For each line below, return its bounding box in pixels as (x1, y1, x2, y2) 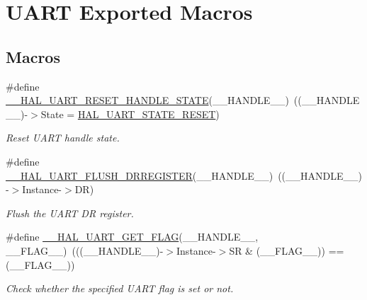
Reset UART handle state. (6, 130, 120, 145)
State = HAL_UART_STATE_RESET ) (40, 106, 220, 121)
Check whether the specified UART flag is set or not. (6, 281, 234, 296)
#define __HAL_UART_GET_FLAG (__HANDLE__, (6, 229, 259, 244)
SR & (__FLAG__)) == (229, 243, 344, 258)
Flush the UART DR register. (6, 205, 134, 220)
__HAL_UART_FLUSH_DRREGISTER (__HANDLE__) (6, 168, 273, 183)
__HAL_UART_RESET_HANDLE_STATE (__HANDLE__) (6, 93, 289, 108)
